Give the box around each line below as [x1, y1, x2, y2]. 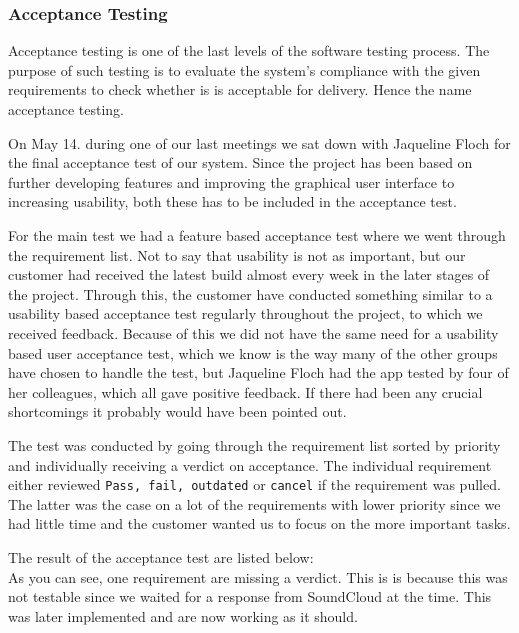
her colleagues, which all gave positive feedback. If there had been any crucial [8, 381, 483, 402]
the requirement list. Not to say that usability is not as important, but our [8, 244, 466, 265]
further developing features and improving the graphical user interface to [8, 171, 455, 192]
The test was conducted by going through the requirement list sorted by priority [8, 434, 501, 455]
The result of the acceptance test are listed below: [8, 546, 314, 567]
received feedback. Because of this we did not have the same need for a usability [8, 322, 499, 343]
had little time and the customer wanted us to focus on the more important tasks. [8, 513, 511, 534]
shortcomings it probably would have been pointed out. [8, 401, 347, 422]
